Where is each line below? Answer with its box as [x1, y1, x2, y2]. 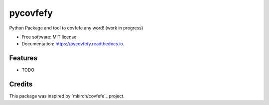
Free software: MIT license [21, 34, 77, 40]
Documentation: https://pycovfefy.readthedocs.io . [21, 41, 125, 47]
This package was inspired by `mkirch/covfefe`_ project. [9, 93, 125, 99]
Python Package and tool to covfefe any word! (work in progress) [9, 25, 143, 31]
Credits [9, 80, 33, 89]
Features [9, 54, 37, 62]
